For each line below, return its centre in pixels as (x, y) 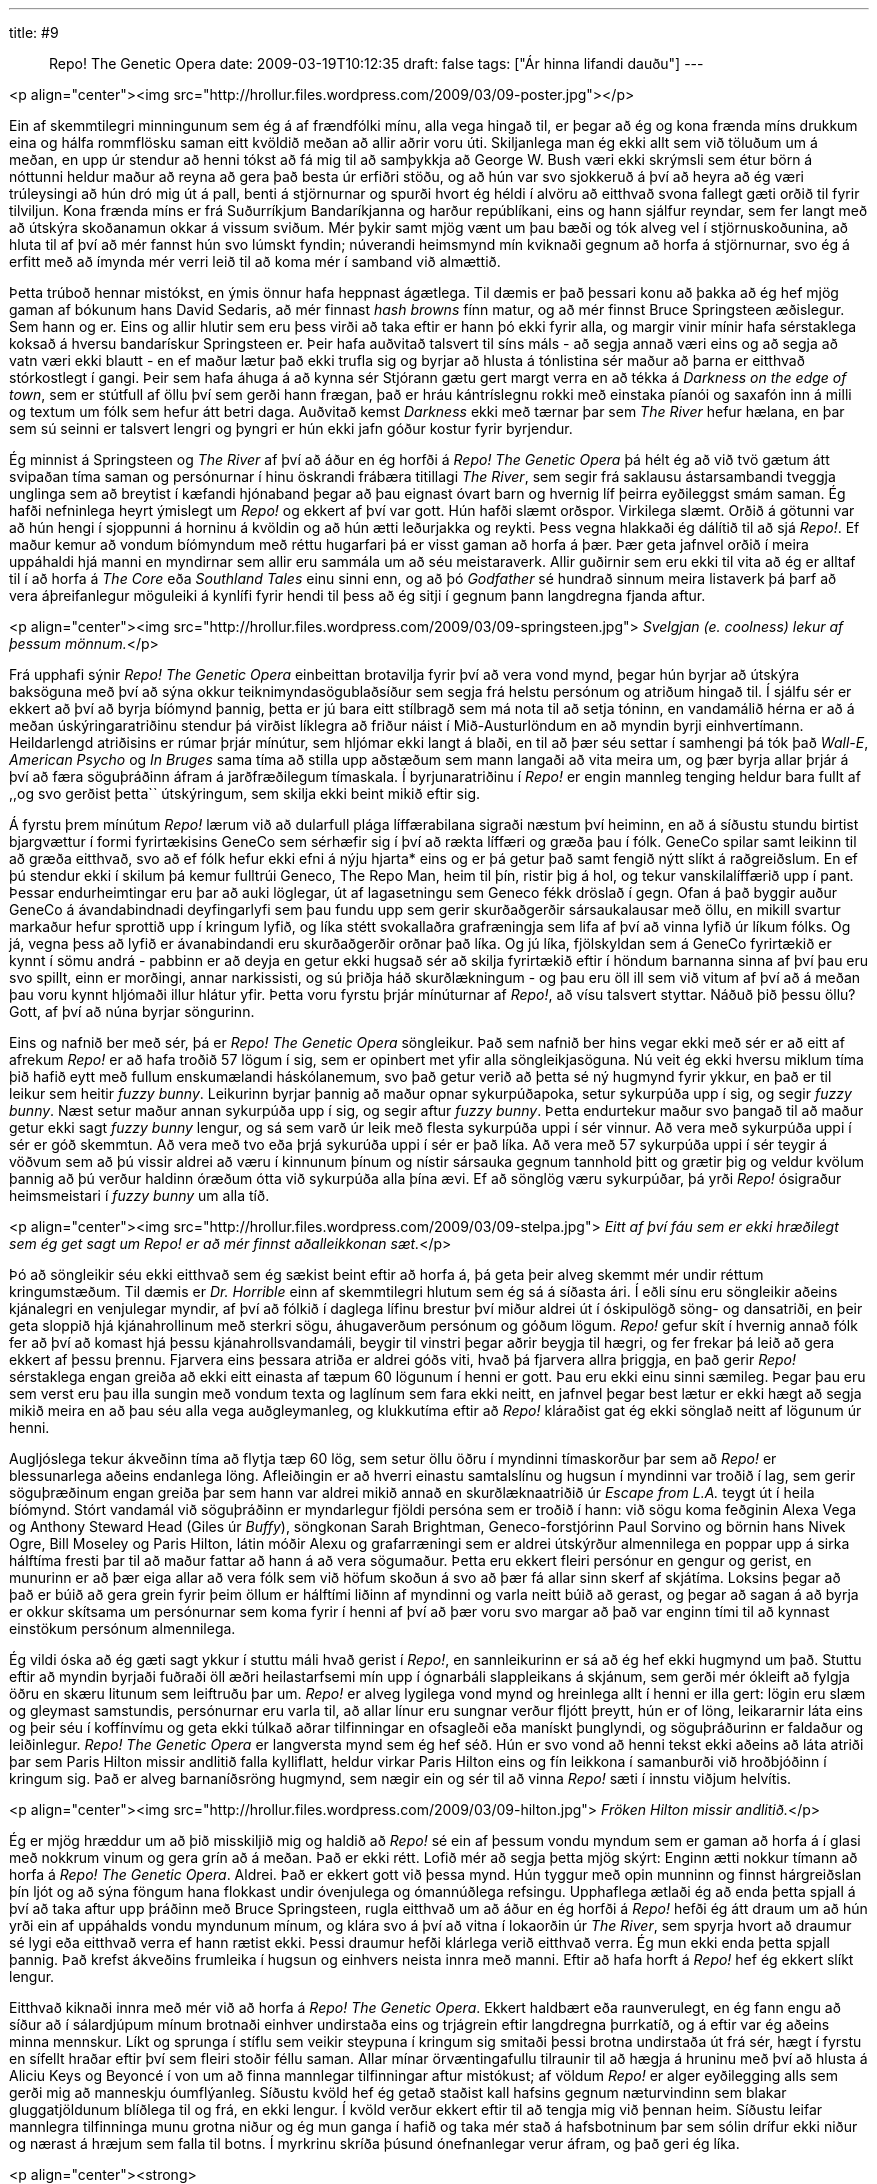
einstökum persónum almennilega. (122, 1628)
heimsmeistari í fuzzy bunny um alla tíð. (139, 1195)
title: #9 (34, 32)
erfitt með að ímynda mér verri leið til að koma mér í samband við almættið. (255, 261)
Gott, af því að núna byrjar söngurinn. (132, 1011)
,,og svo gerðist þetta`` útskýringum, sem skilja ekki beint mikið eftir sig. (245, 793)
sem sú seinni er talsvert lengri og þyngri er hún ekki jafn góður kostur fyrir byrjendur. (291, 428)
